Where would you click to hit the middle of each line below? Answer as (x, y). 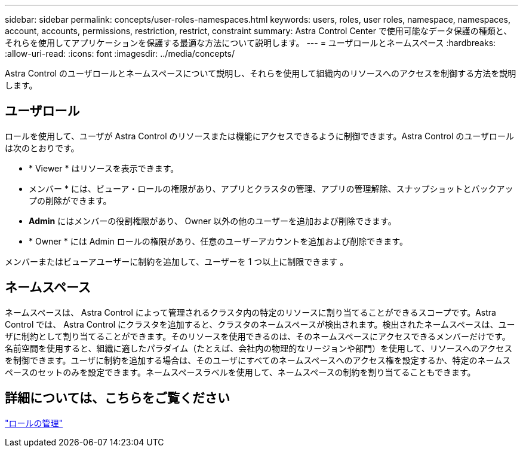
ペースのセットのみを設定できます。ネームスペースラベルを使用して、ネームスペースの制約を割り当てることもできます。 (240, 372)
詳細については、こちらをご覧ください (117, 398)
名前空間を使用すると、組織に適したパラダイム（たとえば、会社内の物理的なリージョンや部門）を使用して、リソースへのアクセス (259, 348)
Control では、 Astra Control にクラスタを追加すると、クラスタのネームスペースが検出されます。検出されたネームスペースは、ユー (260, 324)
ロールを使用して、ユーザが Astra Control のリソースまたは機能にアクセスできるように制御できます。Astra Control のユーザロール (260, 136)
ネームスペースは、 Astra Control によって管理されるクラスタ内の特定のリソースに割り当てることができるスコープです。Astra (250, 312)
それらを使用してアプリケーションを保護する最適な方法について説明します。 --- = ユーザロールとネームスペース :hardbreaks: (250, 43)
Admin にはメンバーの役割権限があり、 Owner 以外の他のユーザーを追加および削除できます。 (213, 221)
